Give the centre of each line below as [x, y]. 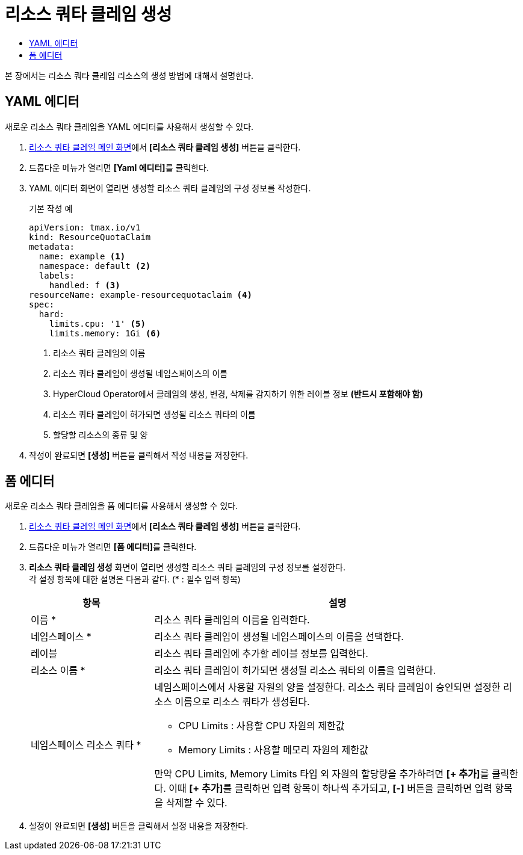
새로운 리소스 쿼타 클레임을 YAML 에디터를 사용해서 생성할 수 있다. [129, 126]
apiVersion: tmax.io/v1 [85, 227]
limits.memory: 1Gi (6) [105, 333]
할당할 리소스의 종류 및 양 [101, 434]
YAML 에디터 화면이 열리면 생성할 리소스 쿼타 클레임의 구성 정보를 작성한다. [170, 188]
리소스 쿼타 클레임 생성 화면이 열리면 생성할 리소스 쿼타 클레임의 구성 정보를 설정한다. [187, 567]
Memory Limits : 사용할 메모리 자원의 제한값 [273, 750]
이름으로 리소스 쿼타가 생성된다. [242, 702]
